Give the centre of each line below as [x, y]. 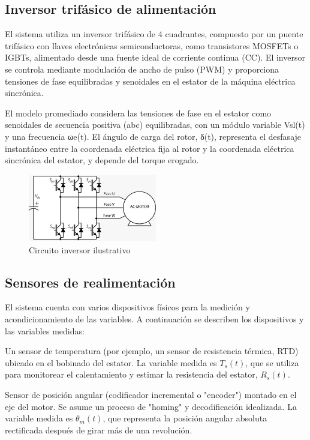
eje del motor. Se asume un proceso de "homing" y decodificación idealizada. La [151, 406]
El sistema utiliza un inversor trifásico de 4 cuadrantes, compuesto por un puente [154, 34]
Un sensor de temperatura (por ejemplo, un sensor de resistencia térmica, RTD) [152, 351]
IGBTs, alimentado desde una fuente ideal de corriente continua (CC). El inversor [155, 57]
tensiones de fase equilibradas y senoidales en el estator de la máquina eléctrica [150, 81]
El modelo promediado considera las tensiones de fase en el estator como [138, 113]
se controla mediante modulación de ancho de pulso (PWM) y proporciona [142, 69]
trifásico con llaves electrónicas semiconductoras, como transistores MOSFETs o [152, 45]
